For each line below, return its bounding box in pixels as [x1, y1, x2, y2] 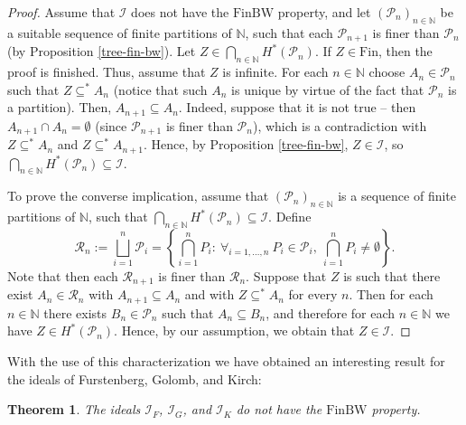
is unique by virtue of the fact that [231, 80, 424, 99]
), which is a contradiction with [252, 116, 427, 135]
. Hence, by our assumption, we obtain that [114, 321, 355, 340]
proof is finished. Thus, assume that [7, 62, 206, 81]
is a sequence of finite [338, 186, 457, 205]
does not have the [131, 3, 229, 21]
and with [184, 285, 235, 304]
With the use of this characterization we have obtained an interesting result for [7, 352, 445, 371]
